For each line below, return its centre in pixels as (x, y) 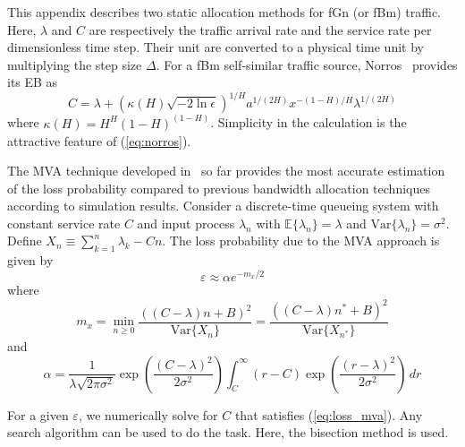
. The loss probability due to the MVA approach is (301, 241)
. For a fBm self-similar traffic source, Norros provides (307, 64)
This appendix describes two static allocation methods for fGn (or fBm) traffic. (224, 12)
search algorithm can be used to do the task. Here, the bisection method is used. (228, 432)
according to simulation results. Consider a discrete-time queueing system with (223, 206)
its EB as (33, 82)
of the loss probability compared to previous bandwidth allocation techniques (219, 188)
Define (25, 241)
